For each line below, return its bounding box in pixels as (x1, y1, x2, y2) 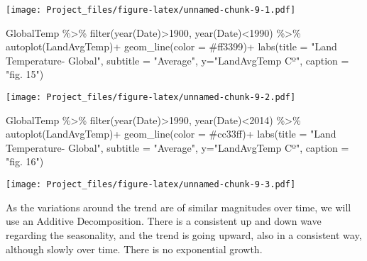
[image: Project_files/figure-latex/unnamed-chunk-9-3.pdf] (6, 179, 296, 190)
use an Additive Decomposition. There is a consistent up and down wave (6, 213, 322, 228)
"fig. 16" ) (6, 154, 44, 169)
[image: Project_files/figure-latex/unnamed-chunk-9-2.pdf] (6, 92, 296, 103)
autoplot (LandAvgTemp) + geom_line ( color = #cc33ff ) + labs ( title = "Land (6, 126, 336, 141)
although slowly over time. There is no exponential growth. (6, 241, 263, 256)
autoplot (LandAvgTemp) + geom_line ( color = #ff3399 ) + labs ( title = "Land (6, 39, 337, 54)
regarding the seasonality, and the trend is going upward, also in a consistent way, (6, 227, 362, 242)
